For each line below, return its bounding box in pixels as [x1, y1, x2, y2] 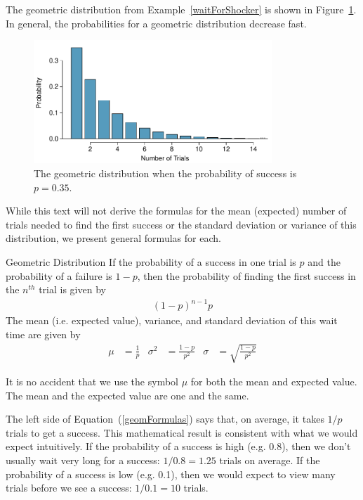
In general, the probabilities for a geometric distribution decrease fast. [6, 15, 307, 30]
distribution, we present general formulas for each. [6, 231, 221, 245]
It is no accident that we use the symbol [6, 374, 178, 389]
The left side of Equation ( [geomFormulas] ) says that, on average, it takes [6, 411, 324, 426]
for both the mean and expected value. [190, 374, 357, 389]
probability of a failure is [6, 268, 112, 283]
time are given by [6, 326, 81, 341]
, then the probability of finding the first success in [137, 268, 356, 283]
